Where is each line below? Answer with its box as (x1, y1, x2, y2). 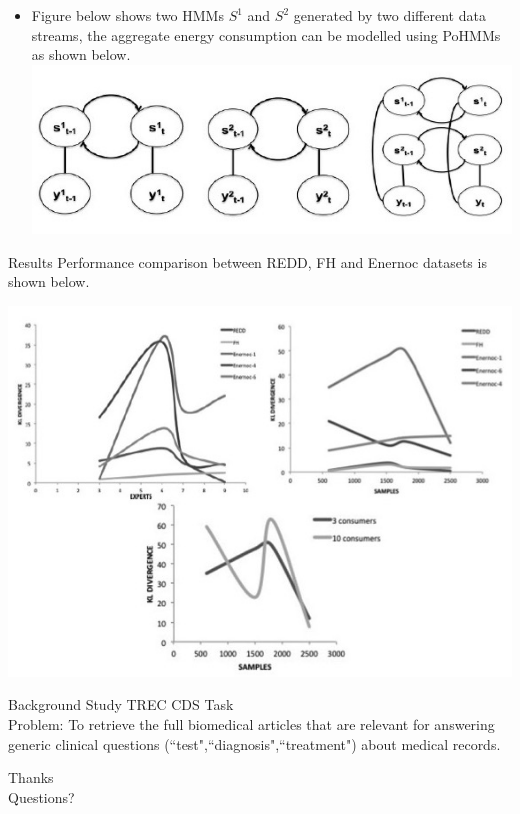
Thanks (8, 767, 54, 788)
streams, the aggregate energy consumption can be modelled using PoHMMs (31, 24, 501, 45)
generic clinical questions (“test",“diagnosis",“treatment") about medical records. (8, 733, 501, 754)
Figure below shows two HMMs (31, 5, 224, 25)
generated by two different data (293, 5, 486, 25)
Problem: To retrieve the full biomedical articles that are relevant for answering (8, 714, 495, 734)
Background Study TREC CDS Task (8, 694, 234, 715)
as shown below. (31, 44, 131, 65)
